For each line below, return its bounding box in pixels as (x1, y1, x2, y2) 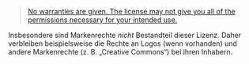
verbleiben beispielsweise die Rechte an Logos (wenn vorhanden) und (8, 39, 237, 48)
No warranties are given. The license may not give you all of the (27, 7, 236, 16)
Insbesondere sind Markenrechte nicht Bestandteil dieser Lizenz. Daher (8, 31, 242, 40)
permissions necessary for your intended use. (27, 15, 178, 24)
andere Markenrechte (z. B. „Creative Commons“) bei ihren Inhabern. (8, 47, 233, 56)
